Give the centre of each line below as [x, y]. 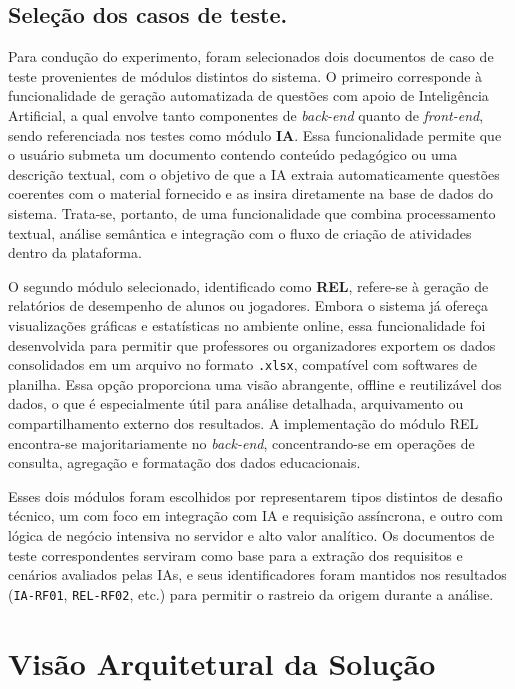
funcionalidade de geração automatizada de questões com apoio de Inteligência [248, 95]
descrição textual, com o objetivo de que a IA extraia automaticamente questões [254, 173]
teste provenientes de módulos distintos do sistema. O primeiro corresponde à [245, 75]
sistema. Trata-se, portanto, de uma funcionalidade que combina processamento [252, 212]
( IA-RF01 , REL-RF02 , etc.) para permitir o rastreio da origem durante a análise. [251, 593]
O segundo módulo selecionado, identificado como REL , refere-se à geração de [248, 285]
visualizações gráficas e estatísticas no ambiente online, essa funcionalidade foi [247, 324]
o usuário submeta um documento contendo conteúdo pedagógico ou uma [233, 154]
